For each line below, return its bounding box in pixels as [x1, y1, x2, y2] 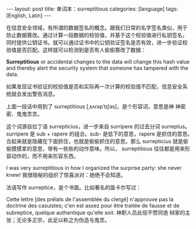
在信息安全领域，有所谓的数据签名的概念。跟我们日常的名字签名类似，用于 [6, 24, 188, 31]
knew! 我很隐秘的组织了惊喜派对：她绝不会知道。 [6, 172, 126, 178]
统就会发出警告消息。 [6, 91, 58, 97]
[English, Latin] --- [6, 12, 52, 19]
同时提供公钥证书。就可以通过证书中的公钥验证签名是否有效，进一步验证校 [6, 39, 188, 46]
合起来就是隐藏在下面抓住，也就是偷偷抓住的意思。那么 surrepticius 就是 [6, 138, 184, 144]
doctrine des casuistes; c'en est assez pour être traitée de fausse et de [6, 202, 180, 209]
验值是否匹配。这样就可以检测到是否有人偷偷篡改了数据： [6, 46, 146, 53]
